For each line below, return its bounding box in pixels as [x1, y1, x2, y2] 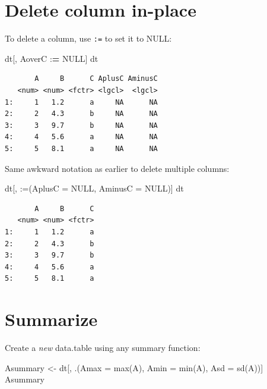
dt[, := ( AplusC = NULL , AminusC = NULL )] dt [5, 182, 184, 194]
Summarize [5, 307, 98, 331]
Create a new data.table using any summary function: [5, 341, 201, 353]
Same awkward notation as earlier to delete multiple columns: [5, 162, 230, 174]
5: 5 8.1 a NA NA [5, 144, 158, 153]
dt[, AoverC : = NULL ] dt [5, 52, 98, 64]
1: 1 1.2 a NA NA [5, 98, 158, 106]
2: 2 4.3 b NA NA [5, 109, 158, 118]
